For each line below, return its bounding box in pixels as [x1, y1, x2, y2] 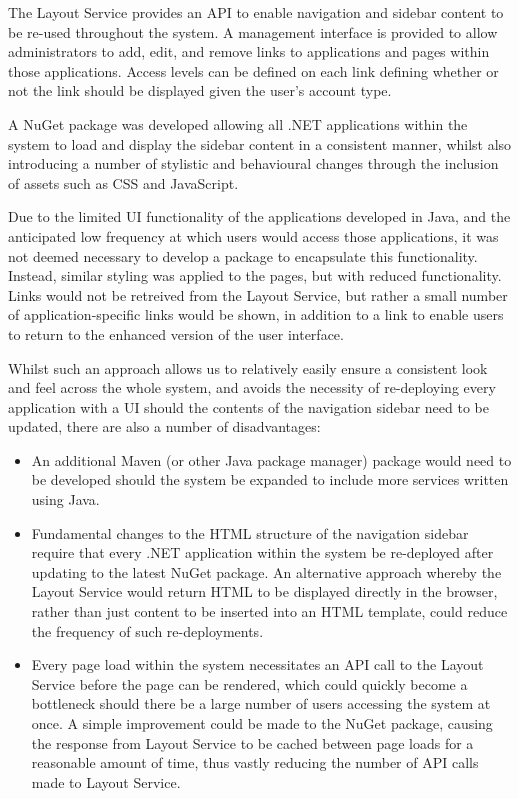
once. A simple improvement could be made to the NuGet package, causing [31, 713, 493, 733]
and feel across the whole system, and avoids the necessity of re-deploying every [8, 377, 496, 398]
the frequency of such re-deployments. [31, 620, 264, 641]
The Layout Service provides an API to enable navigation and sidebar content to [8, 2, 504, 22]
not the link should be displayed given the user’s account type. [8, 80, 392, 101]
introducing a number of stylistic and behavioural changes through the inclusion [8, 153, 499, 174]
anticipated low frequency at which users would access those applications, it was [8, 225, 499, 246]
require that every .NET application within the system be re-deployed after [31, 542, 494, 563]
